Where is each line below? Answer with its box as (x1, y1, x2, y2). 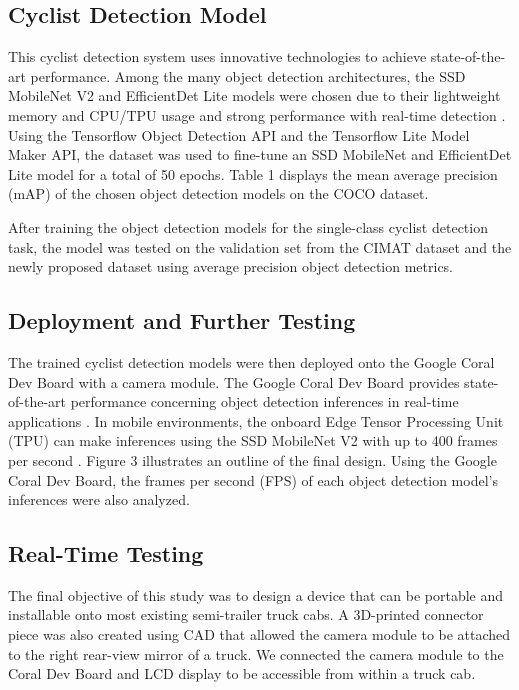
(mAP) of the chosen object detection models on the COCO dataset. (8, 183, 429, 204)
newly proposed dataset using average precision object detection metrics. (8, 256, 454, 277)
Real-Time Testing (8, 538, 204, 569)
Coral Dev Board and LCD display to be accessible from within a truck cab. (8, 663, 476, 684)
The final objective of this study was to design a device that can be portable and (8, 584, 504, 605)
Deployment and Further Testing (8, 305, 356, 336)
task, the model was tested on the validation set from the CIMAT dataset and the (8, 236, 512, 257)
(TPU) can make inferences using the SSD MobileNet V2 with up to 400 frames (8, 430, 498, 451)
